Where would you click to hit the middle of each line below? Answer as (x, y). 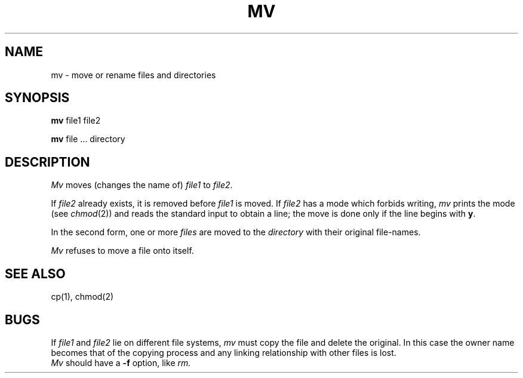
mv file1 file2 (76, 121)
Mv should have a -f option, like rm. (121, 362)
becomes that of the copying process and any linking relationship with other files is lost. (224, 352)
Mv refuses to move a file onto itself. (122, 251)
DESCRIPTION (47, 162)
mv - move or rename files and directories (133, 75)
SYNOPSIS (37, 98)
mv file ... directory (88, 139)
